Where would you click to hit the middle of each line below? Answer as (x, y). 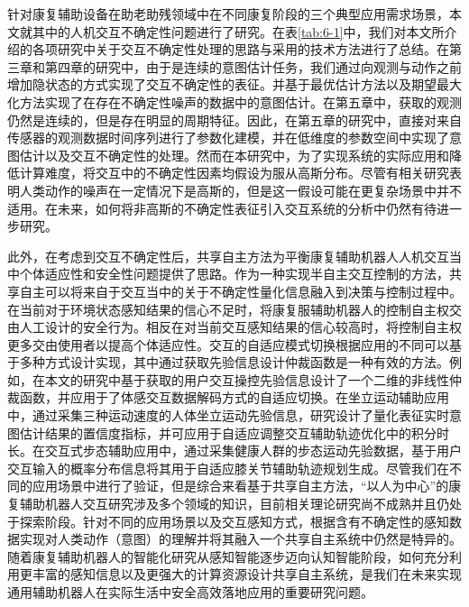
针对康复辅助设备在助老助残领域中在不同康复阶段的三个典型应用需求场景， (228, 14)
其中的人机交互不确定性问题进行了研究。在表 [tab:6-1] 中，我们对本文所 (238, 31)
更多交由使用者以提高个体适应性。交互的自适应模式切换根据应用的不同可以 (228, 344)
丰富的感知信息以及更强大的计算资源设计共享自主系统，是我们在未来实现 (247, 574)
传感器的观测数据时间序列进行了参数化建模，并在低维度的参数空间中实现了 (228, 138)
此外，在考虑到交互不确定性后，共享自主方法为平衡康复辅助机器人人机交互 (228, 256)
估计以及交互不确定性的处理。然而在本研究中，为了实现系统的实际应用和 (234, 155)
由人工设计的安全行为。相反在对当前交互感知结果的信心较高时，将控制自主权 (234, 327)
